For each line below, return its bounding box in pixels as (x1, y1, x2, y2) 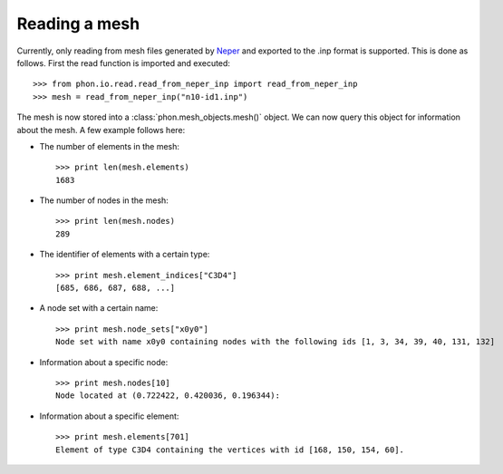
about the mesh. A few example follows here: (16, 124, 186, 135)
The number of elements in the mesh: (39, 140, 180, 151)
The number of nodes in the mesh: (39, 195, 169, 206)
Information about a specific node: (39, 356, 169, 367)
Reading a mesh (16, 14, 140, 34)
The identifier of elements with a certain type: (39, 249, 210, 260)
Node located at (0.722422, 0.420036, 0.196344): (55, 391, 281, 401)
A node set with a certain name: (39, 303, 159, 314)
